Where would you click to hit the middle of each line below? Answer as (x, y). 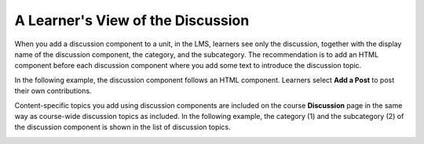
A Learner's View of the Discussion (132, 20)
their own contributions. (53, 91)
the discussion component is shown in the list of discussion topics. (122, 127)
